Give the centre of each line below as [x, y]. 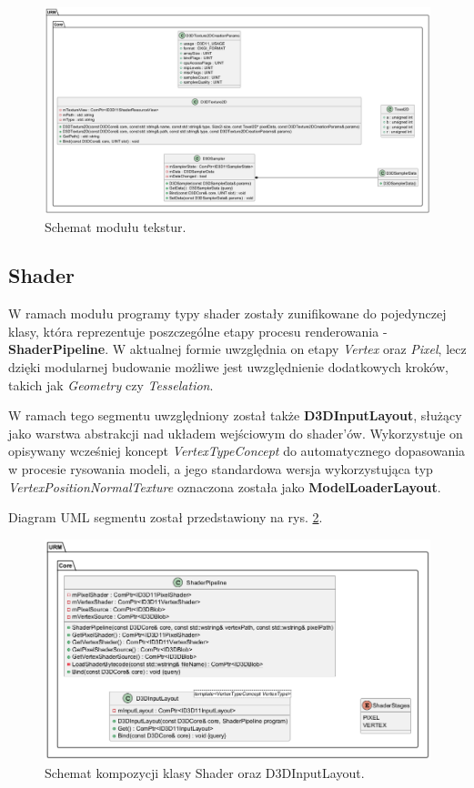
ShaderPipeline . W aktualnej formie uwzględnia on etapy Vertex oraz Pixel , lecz [237, 349]
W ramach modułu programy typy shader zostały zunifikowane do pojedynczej [227, 313]
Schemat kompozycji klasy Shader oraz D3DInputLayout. [205, 772]
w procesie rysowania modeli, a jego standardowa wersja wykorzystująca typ [221, 469]
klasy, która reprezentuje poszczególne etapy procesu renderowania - [198, 331]
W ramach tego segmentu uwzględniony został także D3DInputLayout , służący [235, 415]
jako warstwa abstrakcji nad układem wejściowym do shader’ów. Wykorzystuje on [236, 433]
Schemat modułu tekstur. [116, 226]
